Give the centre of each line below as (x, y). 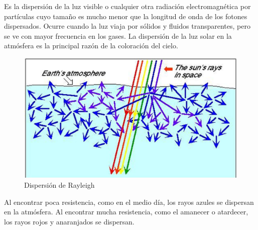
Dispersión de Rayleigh (59, 185)
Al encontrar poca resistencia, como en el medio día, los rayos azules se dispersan (129, 202)
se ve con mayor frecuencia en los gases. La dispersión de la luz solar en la (118, 35)
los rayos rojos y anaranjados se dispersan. (69, 221)
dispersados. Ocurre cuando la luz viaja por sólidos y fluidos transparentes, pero (127, 26)
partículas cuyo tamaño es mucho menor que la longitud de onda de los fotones (126, 16)
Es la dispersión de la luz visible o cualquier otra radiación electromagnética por (127, 6)
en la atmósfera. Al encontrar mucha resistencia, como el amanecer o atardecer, (126, 212)
